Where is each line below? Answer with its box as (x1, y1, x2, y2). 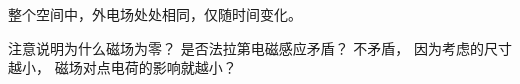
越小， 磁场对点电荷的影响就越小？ (8, 57, 237, 78)
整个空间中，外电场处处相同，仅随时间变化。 (8, 4, 302, 24)
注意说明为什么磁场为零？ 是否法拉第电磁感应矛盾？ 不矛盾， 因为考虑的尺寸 (8, 37, 512, 58)
